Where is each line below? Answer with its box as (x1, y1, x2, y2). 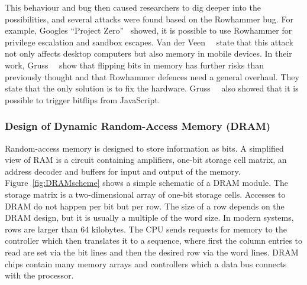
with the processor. (5, 269, 74, 281)
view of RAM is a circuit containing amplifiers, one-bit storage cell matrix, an (5, 153, 287, 166)
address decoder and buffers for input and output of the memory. (5, 165, 241, 177)
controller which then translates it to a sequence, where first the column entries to (5, 234, 303, 247)
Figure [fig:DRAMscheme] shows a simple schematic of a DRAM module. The (5, 176, 288, 189)
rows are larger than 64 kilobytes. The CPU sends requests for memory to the (5, 222, 287, 235)
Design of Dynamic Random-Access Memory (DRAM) (5, 119, 271, 133)
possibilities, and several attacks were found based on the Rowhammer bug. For (5, 12, 293, 25)
